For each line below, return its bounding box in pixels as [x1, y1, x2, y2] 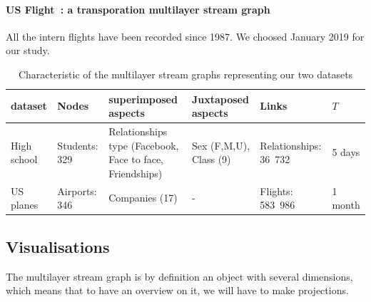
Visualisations [6, 235, 110, 257]
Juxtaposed [191, 91, 249, 106]
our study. [6, 43, 50, 58]
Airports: [57, 183, 97, 198]
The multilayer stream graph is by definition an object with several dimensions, [6, 269, 353, 283]
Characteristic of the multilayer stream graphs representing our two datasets [18, 66, 353, 81]
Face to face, [108, 152, 164, 167]
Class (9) [191, 152, 231, 167]
